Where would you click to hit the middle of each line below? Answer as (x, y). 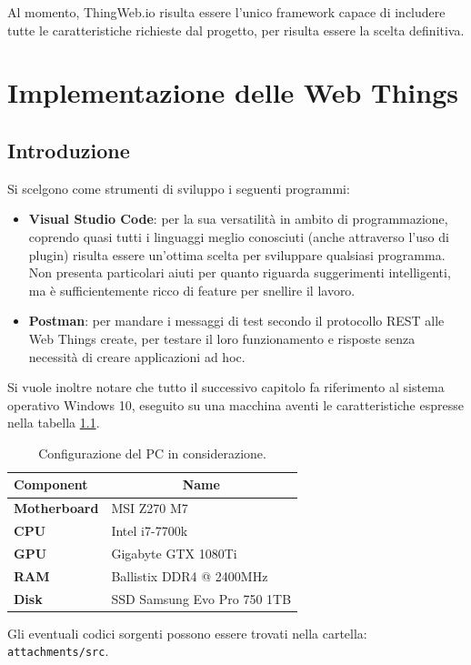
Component (51, 484)
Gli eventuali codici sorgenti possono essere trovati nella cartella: (187, 633)
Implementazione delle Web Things (233, 92)
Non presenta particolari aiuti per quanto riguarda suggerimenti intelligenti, (240, 272)
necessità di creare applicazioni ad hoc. (137, 356)
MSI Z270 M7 (150, 508)
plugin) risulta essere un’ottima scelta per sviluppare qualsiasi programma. (237, 254)
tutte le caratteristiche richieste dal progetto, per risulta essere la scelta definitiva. (236, 30)
